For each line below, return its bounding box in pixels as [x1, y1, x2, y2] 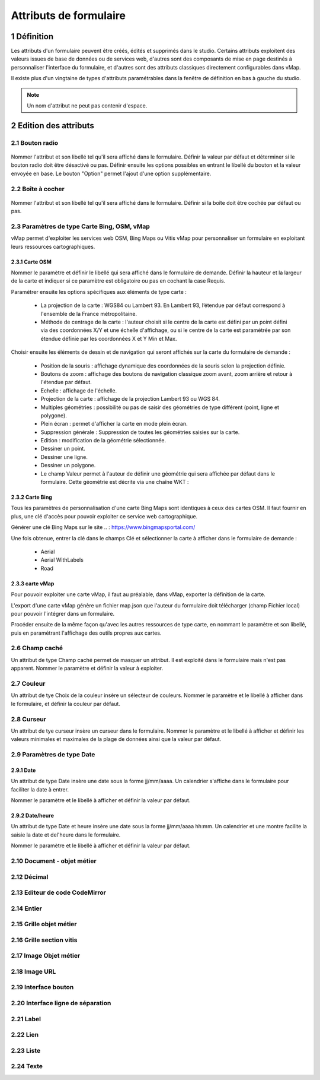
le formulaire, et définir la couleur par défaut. [11, 700, 121, 707]
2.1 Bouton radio [11, 138, 59, 147]
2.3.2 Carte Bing [11, 493, 53, 501]
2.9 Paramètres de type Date [11, 750, 95, 759]
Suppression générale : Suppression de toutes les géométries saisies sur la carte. [40, 428, 240, 436]
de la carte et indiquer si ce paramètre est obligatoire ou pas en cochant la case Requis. [11, 277, 226, 284]
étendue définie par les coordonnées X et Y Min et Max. [40, 335, 177, 342]
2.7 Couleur [11, 680, 46, 688]
